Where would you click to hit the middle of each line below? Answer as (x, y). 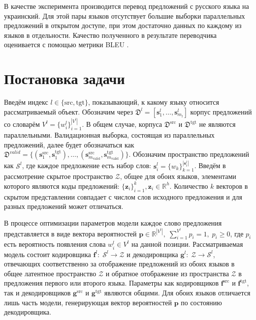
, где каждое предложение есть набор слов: (86, 165)
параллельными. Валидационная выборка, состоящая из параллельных (109, 134)
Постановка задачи (64, 78)
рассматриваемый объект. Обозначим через (68, 111)
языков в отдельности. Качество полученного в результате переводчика (110, 35)
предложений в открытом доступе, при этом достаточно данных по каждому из (123, 25)
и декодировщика (152, 254)
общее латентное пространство (50, 273)
